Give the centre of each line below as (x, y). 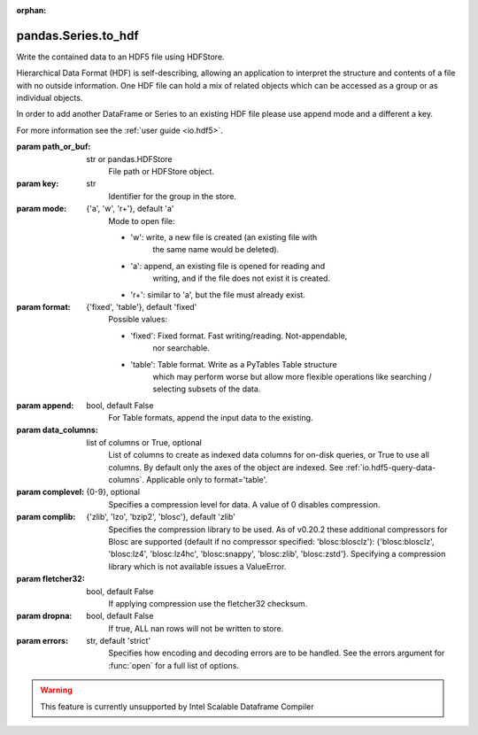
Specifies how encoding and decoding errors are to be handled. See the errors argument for (277, 653)
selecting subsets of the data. (207, 389)
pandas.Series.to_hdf (77, 35)
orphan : (31, 10)
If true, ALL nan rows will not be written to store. (196, 628)
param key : (38, 184)
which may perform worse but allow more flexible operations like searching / (292, 376)
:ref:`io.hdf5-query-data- (391, 467)
